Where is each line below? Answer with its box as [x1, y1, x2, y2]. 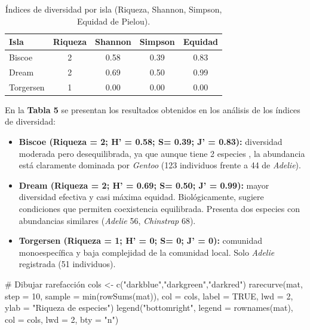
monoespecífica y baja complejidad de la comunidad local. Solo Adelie [19, 246, 275, 258]
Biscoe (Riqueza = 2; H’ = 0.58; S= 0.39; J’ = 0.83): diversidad [19, 135, 283, 147]
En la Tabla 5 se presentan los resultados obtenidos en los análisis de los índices [5, 103, 300, 116]
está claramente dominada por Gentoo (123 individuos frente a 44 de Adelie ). [19, 159, 301, 171]
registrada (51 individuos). [19, 258, 116, 270]
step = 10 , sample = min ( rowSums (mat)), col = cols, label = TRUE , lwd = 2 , [5, 289, 293, 302]
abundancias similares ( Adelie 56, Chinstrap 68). [19, 214, 196, 226]
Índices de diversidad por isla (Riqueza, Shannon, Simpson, [5, 3, 222, 15]
